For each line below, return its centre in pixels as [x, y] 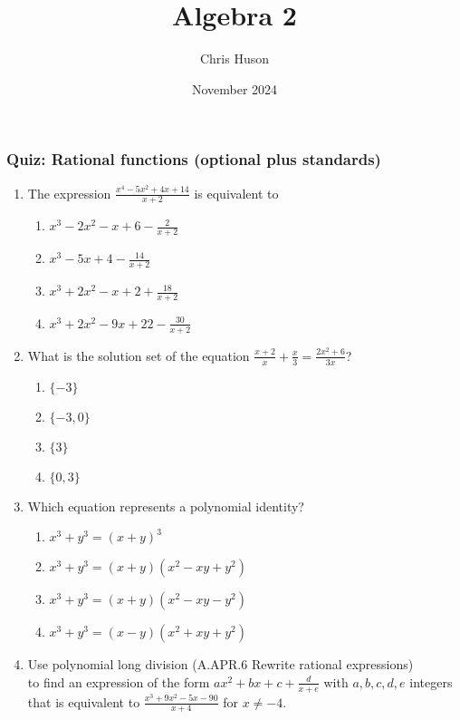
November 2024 [235, 88]
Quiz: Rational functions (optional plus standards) [194, 159]
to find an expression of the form [119, 681]
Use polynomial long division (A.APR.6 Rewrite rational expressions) [220, 664]
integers [431, 681]
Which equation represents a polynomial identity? [166, 506]
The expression [69, 193]
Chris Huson [235, 58]
